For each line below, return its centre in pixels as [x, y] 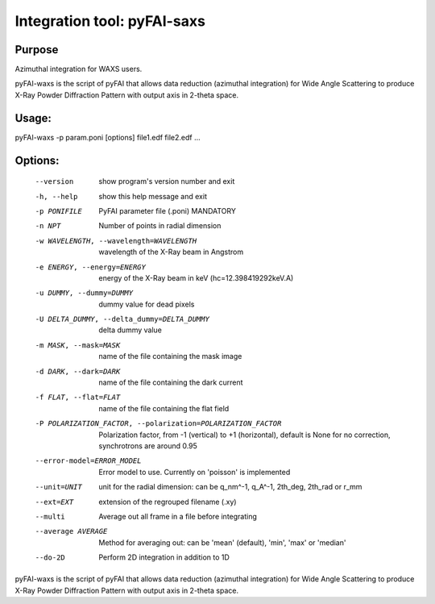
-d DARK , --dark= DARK [78, 371]
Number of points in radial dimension [160, 226]
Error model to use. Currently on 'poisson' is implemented [195, 472]
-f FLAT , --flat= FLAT [78, 398]
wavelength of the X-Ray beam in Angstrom [171, 252]
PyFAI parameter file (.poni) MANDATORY [168, 210]
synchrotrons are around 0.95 [148, 446]
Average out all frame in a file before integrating [178, 516]
